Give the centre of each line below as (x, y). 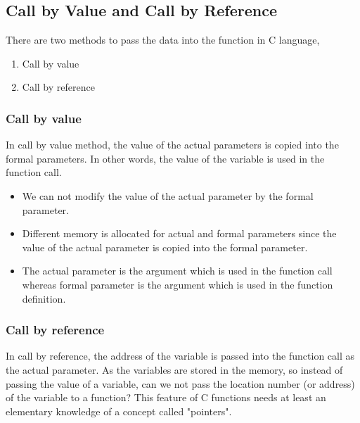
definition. (44, 298)
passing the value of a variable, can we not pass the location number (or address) (180, 383)
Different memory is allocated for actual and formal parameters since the (179, 233)
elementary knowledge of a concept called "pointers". (119, 411)
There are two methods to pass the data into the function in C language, (163, 40)
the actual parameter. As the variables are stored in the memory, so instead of (174, 369)
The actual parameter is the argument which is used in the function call (177, 271)
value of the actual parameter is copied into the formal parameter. (165, 247)
